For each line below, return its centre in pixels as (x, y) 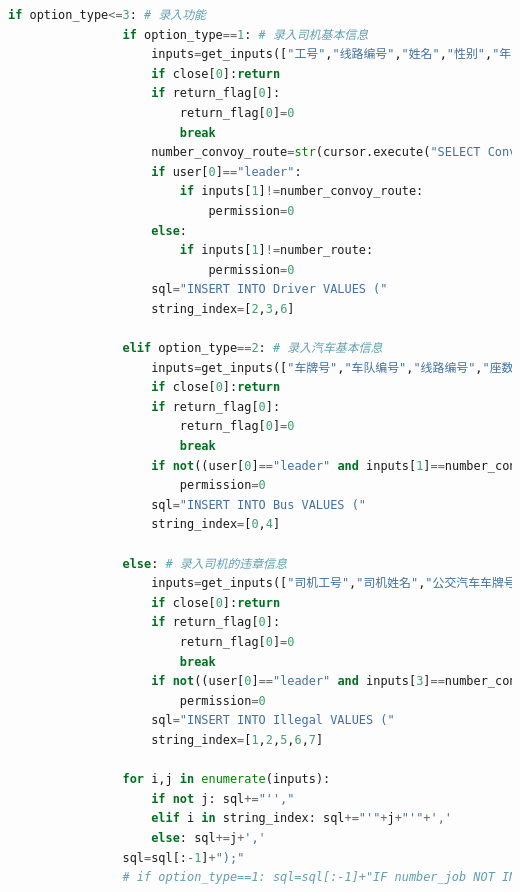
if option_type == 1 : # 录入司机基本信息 (245, 34)
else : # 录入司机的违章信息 (204, 563)
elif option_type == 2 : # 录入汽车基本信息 (252, 348)
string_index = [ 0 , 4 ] (216, 524)
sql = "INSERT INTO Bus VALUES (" (258, 504)
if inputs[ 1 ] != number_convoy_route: (301, 191)
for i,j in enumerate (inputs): (226, 779)
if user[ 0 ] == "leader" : (226, 171)
